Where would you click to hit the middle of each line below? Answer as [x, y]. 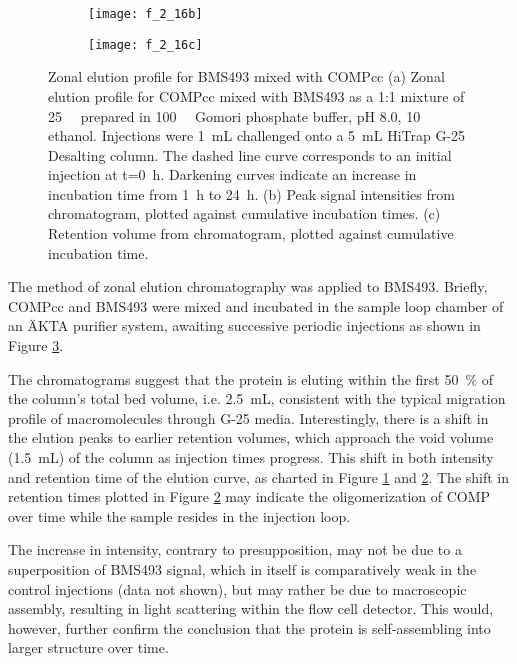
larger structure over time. [88, 647]
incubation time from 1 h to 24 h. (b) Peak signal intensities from [251, 193]
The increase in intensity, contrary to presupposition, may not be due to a [235, 549]
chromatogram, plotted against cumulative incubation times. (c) [244, 213]
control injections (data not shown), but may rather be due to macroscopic [237, 588]
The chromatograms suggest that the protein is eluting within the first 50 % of [251, 378]
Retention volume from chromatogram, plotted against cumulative [251, 233]
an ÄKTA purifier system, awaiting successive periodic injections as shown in [244, 325]
